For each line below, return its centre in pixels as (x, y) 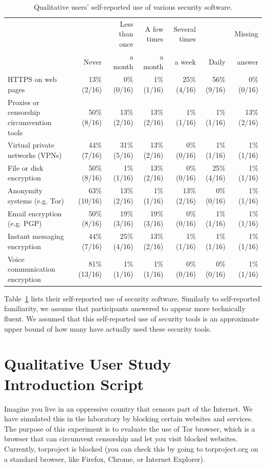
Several (185, 28)
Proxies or (24, 102)
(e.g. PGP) (25, 223)
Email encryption (35, 213)
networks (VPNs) (35, 155)
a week (185, 61)
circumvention (30, 122)
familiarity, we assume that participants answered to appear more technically (125, 308)
